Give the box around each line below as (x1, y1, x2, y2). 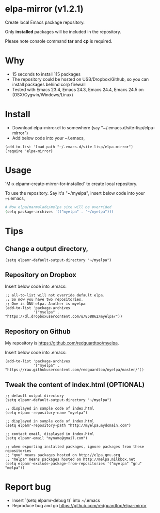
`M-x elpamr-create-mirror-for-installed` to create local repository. (5, 181, 138, 187)
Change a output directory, (5, 245, 89, 253)
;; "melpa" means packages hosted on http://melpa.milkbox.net (5, 457, 136, 462)
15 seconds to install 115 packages (12, 71, 81, 77)
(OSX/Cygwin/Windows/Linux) (12, 92, 74, 97)
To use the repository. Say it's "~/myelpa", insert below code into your (5, 190, 145, 196)
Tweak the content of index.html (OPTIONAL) (5, 380, 145, 389)
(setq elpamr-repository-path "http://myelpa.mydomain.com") (5, 423, 131, 428)
